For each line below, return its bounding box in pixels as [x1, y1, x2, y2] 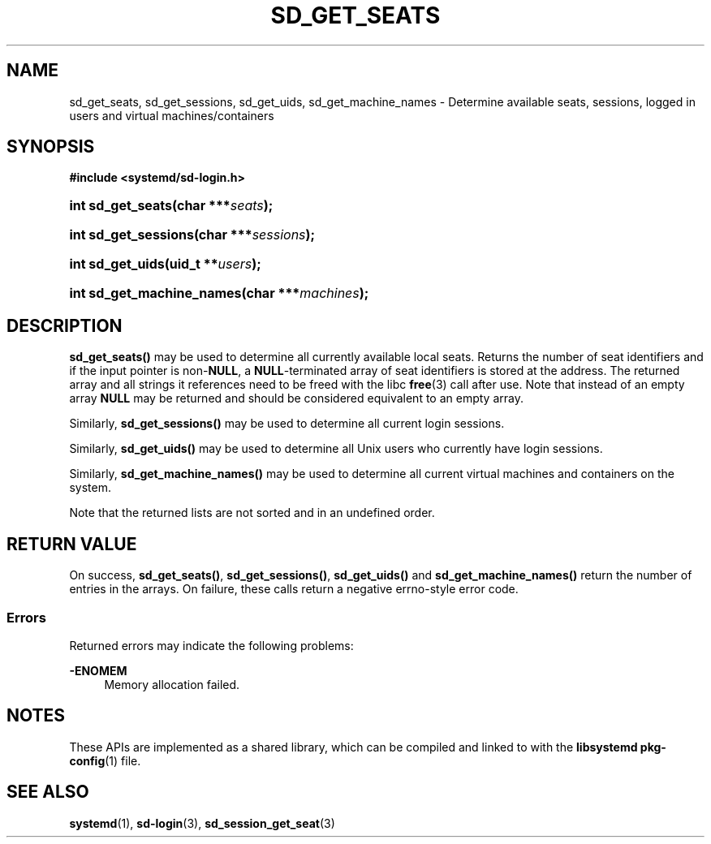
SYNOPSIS [6, 136, 95, 157]
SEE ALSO [6, 782, 89, 803]
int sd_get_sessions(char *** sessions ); [69, 226, 316, 243]
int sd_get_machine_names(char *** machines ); [69, 285, 369, 302]
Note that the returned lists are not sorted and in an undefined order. [69, 506, 435, 520]
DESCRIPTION [6, 315, 123, 336]
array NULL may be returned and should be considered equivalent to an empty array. [69, 391, 524, 406]
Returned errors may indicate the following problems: [69, 638, 354, 652]
